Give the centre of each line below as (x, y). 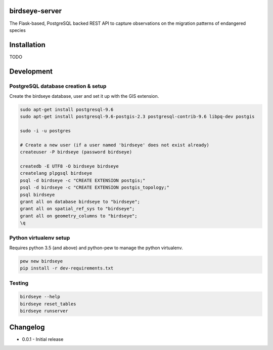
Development (31, 71)
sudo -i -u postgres (45, 131)
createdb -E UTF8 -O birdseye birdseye (69, 166)
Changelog (27, 327)
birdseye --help (40, 297)
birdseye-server (36, 11)
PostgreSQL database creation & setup (58, 86)
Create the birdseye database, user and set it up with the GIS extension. (84, 96)
